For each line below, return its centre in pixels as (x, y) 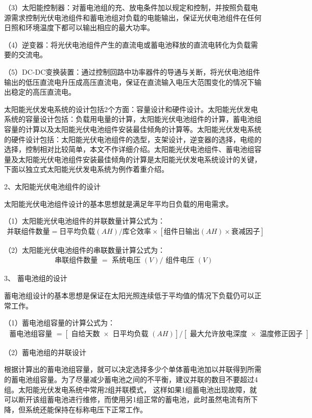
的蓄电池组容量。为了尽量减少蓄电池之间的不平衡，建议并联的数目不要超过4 (131, 379)
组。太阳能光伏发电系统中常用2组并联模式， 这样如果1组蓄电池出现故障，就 (130, 389)
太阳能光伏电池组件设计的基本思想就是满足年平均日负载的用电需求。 (118, 203)
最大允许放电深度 (219, 334)
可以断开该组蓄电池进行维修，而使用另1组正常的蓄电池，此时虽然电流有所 (127, 399)
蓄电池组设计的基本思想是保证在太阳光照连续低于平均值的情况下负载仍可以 (129, 295)
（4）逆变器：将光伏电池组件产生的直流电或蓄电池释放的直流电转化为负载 (127, 44)
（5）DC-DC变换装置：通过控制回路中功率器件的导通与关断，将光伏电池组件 (132, 71)
